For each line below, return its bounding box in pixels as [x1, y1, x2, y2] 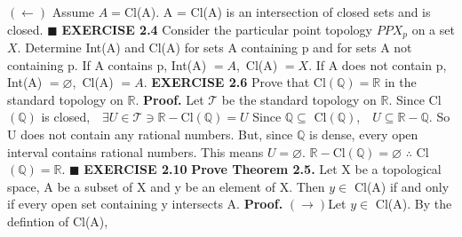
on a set [411, 20, 455, 38]
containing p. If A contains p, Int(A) [7, 55, 207, 74]
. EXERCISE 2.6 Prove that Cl [143, 73, 326, 91]
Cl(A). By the [375, 194, 452, 213]
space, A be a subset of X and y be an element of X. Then [7, 177, 325, 195]
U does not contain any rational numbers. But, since [7, 125, 293, 144]
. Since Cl [388, 90, 442, 108]
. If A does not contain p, [308, 55, 447, 74]
